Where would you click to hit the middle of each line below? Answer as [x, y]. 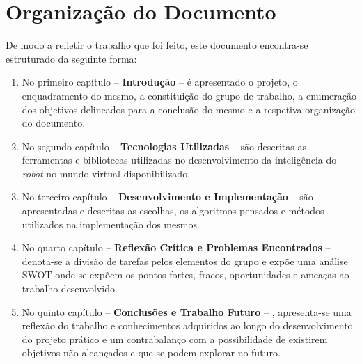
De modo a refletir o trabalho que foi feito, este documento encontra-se [157, 45]
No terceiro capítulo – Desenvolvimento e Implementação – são [167, 197]
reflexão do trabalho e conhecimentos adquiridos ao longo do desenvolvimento [187, 325]
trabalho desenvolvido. [70, 288]
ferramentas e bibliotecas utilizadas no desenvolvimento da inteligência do [179, 160]
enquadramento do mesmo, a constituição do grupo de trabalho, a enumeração [189, 95]
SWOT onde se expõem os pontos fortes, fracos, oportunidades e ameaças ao [186, 275]
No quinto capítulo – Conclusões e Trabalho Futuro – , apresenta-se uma [187, 311]
